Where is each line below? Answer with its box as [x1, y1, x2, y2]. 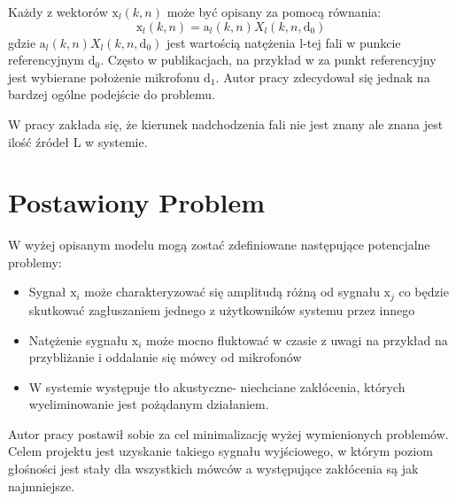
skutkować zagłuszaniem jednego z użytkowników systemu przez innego [28, 300, 415, 319]
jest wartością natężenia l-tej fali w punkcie [166, 33, 401, 51]
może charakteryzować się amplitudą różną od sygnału [84, 282, 380, 301]
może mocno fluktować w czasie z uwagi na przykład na [146, 330, 448, 349]
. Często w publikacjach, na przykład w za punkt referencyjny [100, 50, 437, 69]
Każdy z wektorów [8, 3, 108, 20]
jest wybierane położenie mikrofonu [8, 67, 200, 86]
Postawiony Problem [8, 184, 265, 220]
